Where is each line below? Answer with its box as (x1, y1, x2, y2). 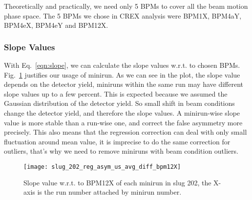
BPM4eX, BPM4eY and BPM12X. (4, 20, 108, 30)
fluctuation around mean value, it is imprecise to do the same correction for (4, 136, 231, 146)
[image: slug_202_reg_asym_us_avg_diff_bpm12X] (23, 163, 181, 170)
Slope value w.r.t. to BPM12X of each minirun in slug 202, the (23, 177, 211, 187)
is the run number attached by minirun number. (37, 187, 182, 197)
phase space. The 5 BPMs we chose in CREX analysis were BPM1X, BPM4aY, (4, 10, 242, 20)
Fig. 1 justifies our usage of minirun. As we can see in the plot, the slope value (4, 69, 240, 80)
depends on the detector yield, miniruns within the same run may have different (4, 79, 243, 89)
